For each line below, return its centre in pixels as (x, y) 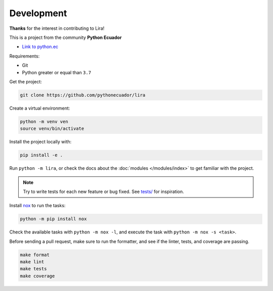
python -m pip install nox (53, 219)
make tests (33, 269)
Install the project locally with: (40, 142)
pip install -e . (41, 155)
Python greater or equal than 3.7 (57, 72)
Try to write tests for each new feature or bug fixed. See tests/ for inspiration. (103, 191)
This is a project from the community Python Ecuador (65, 37)
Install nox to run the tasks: (37, 206)
